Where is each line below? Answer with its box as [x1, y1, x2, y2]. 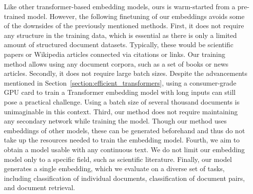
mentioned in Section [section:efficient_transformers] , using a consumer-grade [4, 77, 236, 88]
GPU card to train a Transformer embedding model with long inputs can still [4, 87, 236, 97]
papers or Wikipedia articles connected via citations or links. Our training [4, 49, 226, 59]
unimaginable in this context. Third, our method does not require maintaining [4, 106, 238, 116]
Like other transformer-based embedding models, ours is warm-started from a [4, 1, 235, 11]
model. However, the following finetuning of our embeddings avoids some [27, 11, 245, 21]
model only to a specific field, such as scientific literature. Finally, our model [4, 154, 232, 164]
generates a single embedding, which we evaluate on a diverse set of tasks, [4, 163, 225, 174]
